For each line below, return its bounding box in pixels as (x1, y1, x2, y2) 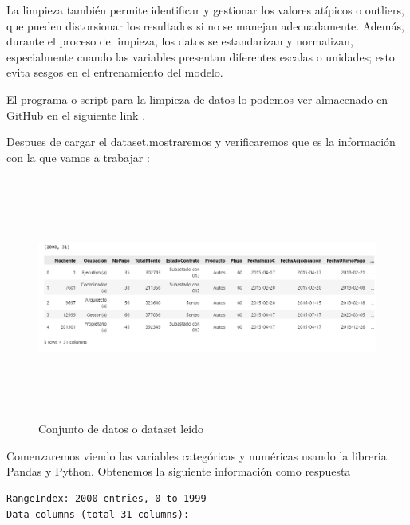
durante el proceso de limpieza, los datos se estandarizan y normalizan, (6, 33, 353, 49)
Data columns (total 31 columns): (6, 508, 190, 520)
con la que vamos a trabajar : (6, 148, 150, 165)
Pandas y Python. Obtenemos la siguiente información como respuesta (6, 463, 351, 480)
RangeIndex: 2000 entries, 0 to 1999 (6, 493, 207, 505)
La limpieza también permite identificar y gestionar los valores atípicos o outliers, (6, 2, 404, 18)
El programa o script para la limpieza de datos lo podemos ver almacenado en (6, 90, 388, 107)
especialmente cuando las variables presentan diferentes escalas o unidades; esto (6, 48, 395, 65)
